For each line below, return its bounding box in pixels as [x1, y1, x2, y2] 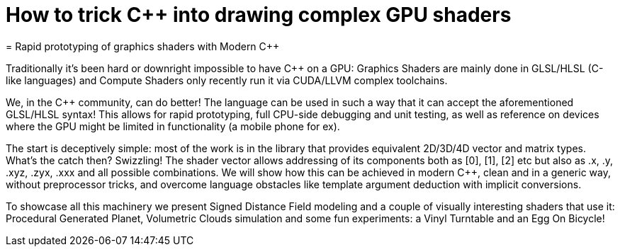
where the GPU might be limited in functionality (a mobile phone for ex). [6, 120, 340, 132]
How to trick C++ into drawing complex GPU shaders [6, 3, 512, 27]
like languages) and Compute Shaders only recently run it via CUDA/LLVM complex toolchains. [6, 74, 448, 86]
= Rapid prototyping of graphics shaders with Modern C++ [6, 40, 280, 52]
